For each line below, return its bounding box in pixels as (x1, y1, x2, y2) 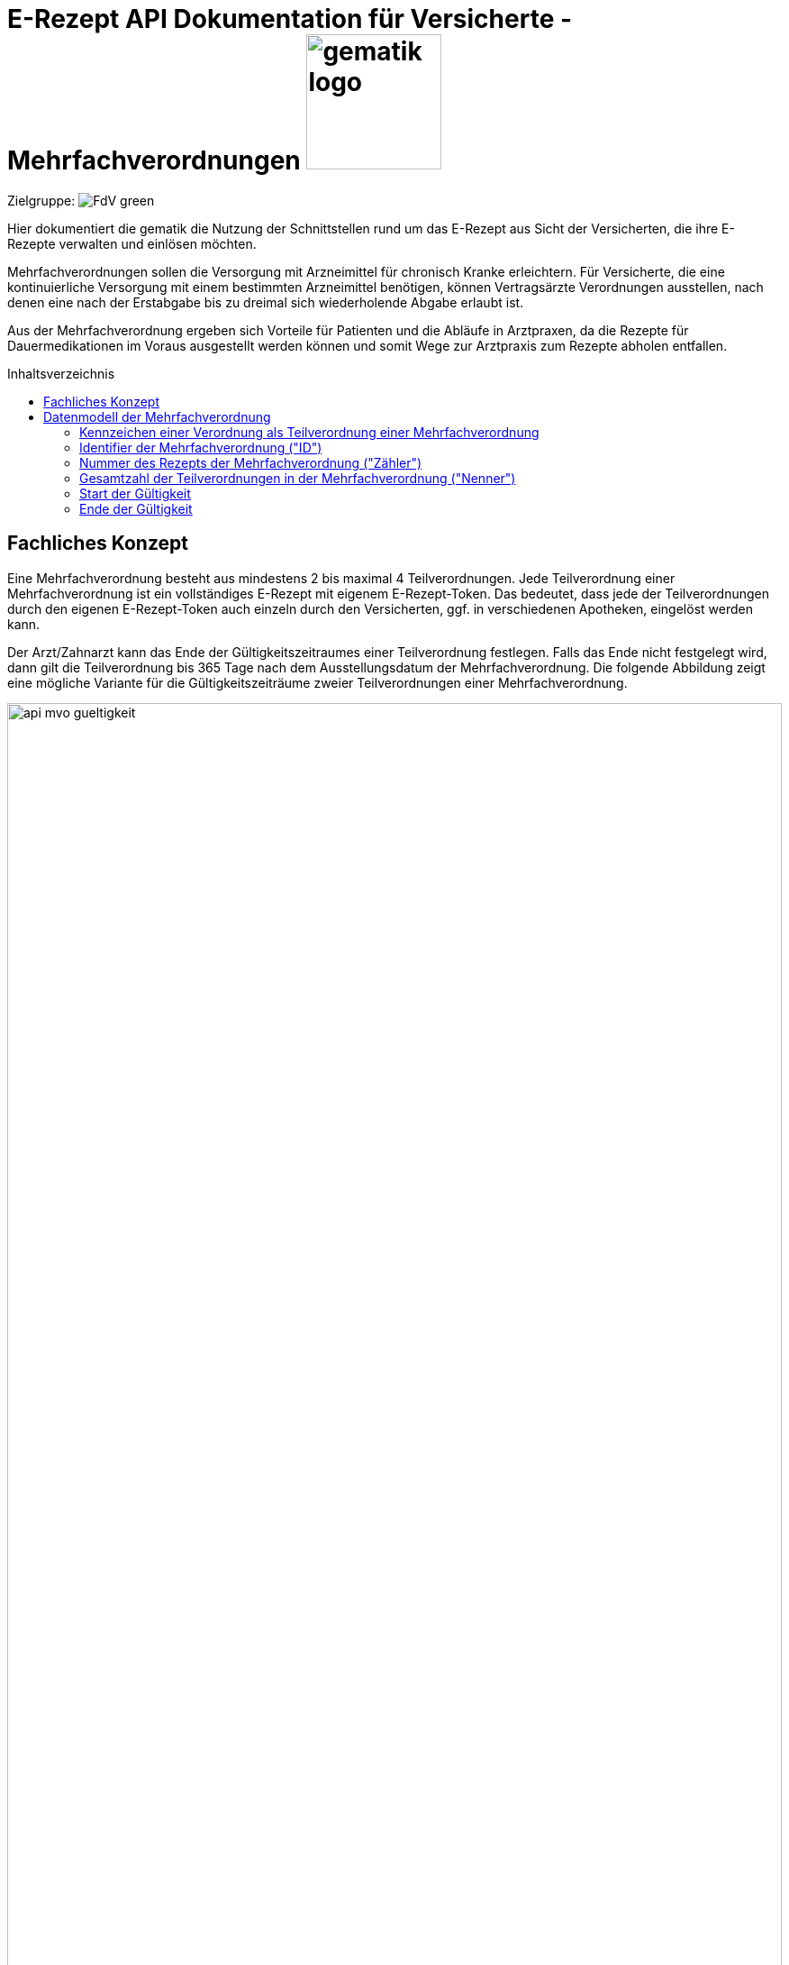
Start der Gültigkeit (79, 485, 191, 501)
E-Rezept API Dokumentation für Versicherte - (7, 4, 573, 34)
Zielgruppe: (7, 192, 76, 208)
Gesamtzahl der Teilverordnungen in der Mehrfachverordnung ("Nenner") (79, 470, 516, 486)
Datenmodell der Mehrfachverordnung (43, 408, 271, 425)
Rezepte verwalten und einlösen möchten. (7, 235, 257, 251)
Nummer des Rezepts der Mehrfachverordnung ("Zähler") (79, 454, 422, 471)
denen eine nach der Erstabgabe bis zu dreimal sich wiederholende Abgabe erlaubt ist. (7, 294, 524, 310)
